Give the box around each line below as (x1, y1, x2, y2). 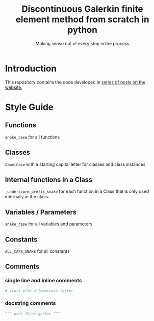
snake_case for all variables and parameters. (5, 221, 94, 227)
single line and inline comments (5, 277, 82, 284)
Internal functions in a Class (5, 175, 93, 184)
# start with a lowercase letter (5, 288, 74, 293)
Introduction (5, 63, 57, 74)
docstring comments (5, 300, 56, 307)
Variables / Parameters (5, 208, 77, 216)
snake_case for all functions (5, 134, 60, 140)
